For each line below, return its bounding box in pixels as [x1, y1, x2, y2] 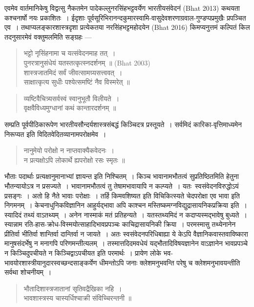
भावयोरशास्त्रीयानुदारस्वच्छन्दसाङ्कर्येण [4, 257, 97, 267]
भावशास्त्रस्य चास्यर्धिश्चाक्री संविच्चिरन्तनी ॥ [23, 293, 132, 303]
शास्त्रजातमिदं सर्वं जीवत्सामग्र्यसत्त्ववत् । [23, 67, 123, 77]
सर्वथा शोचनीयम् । [4, 267, 52, 277]
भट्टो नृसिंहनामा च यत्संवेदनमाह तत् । [23, 48, 116, 58]
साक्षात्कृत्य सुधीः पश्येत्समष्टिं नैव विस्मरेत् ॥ [23, 77, 130, 87]
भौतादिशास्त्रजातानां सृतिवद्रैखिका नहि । [23, 283, 122, 293]
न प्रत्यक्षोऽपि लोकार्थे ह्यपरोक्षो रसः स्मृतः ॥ [23, 154, 125, 165]
